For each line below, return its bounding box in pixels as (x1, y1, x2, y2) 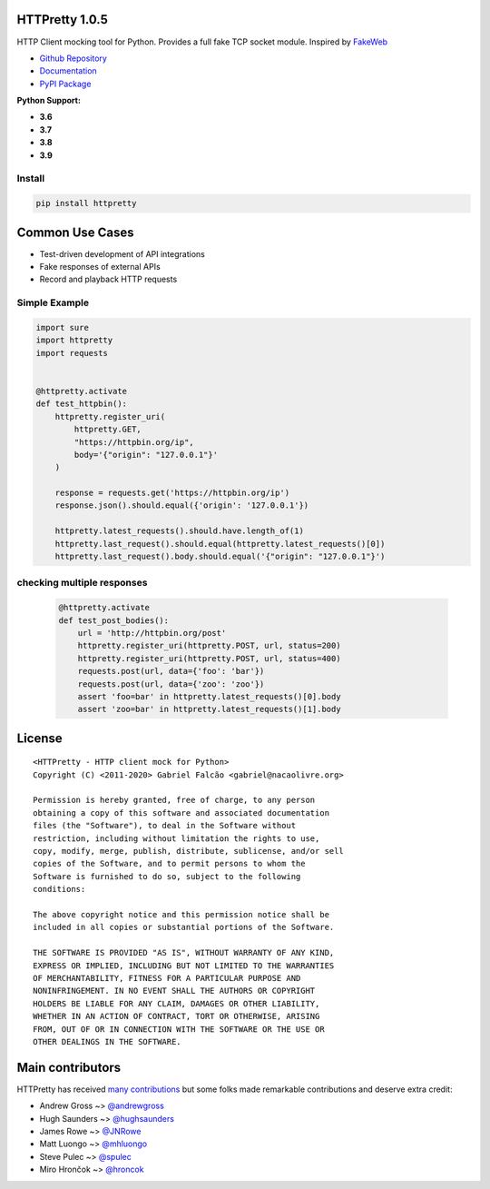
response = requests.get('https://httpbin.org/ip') (54, 488, 290, 499)
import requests (35, 348, 109, 358)
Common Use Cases (16, 224, 135, 240)
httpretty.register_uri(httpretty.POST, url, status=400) (77, 653, 341, 663)
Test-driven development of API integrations (39, 248, 206, 259)
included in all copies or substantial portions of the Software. (33, 922, 335, 933)
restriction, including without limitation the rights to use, (33, 833, 320, 844)
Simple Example (16, 296, 90, 309)
